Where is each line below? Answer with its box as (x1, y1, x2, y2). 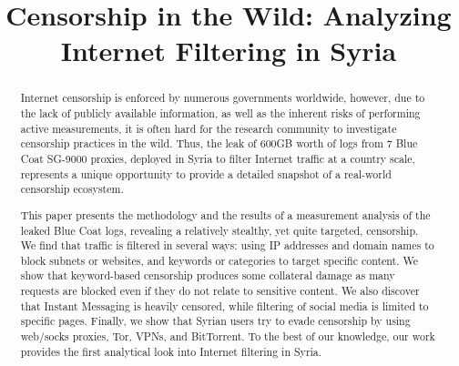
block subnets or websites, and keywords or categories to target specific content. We (20, 252, 419, 268)
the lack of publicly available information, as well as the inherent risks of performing (20, 106, 421, 121)
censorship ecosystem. (20, 181, 124, 197)
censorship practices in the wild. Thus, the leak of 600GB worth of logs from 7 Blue (20, 136, 418, 151)
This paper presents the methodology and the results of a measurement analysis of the (20, 207, 431, 222)
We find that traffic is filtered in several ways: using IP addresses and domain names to (20, 238, 434, 253)
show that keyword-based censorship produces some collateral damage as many (20, 268, 395, 283)
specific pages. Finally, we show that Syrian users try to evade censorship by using (20, 313, 411, 329)
